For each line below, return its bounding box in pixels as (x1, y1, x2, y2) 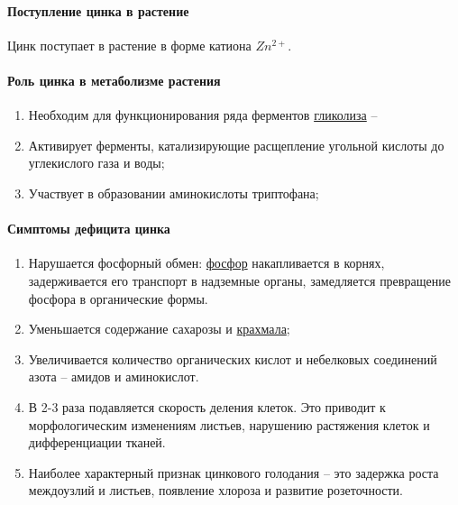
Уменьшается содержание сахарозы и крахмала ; (28, 319, 290, 338)
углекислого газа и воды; (28, 153, 165, 172)
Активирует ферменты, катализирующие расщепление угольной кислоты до (28, 135, 444, 154)
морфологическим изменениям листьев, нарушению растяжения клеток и (28, 415, 430, 434)
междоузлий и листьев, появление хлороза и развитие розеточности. (28, 481, 403, 500)
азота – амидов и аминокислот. (28, 367, 199, 386)
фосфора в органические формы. (28, 289, 208, 308)
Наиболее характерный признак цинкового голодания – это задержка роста (28, 463, 439, 482)
